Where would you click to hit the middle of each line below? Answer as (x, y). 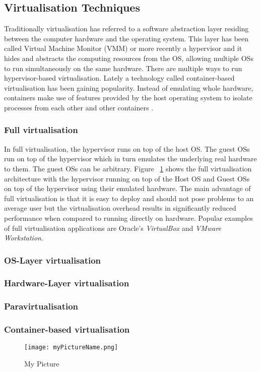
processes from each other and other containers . (79, 107)
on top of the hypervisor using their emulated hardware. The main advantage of (127, 188)
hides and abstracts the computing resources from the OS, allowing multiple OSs (129, 58)
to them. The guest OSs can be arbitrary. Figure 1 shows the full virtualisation (128, 168)
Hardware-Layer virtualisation (67, 283)
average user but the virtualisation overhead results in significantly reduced (120, 208)
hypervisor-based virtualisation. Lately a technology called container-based (119, 78)
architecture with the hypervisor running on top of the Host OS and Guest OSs (127, 178)
